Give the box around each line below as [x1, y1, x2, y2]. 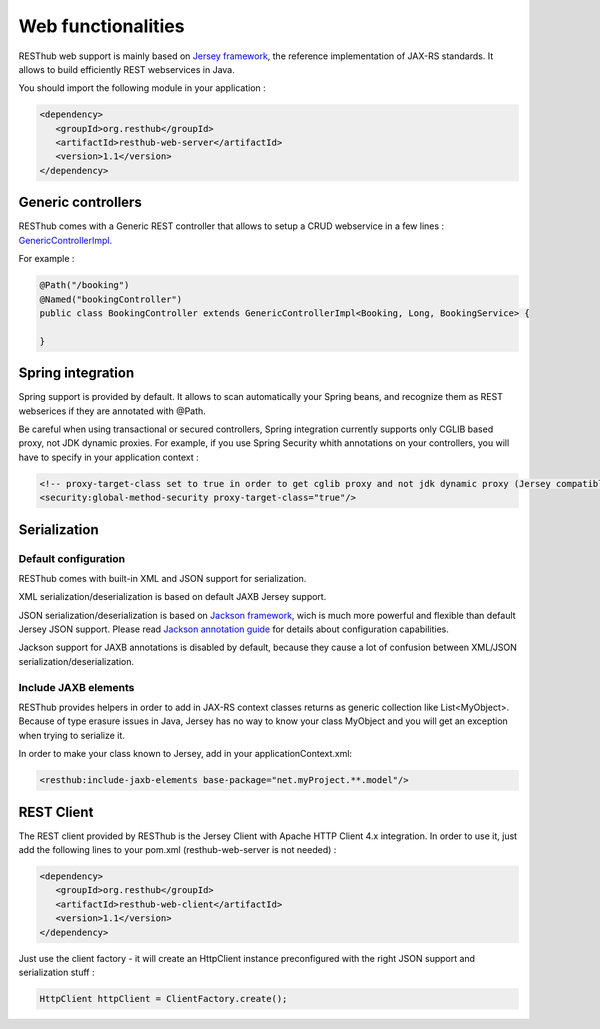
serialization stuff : [18, 966, 95, 978]
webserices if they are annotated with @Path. [18, 405, 207, 417]
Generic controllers [18, 194, 142, 211]
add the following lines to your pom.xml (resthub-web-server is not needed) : [18, 844, 337, 856]
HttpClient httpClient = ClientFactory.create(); [39, 993, 288, 1004]
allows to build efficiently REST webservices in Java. [18, 63, 235, 75]
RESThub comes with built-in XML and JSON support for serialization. [18, 572, 307, 584]
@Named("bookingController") [39, 293, 183, 305]
